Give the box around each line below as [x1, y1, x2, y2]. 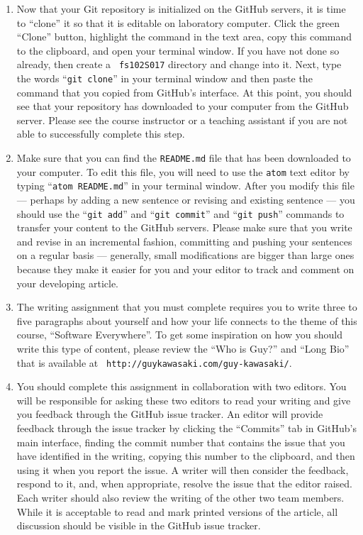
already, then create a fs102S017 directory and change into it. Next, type [16, 57, 342, 72]
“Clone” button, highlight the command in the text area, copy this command [16, 29, 352, 44]
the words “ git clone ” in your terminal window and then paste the [16, 71, 313, 86]
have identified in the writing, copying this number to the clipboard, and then [16, 448, 355, 463]
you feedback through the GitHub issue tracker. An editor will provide [16, 407, 323, 421]
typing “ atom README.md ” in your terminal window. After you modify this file [16, 178, 354, 193]
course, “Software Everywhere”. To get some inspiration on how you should [16, 327, 342, 342]
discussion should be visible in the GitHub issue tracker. [16, 518, 261, 533]
